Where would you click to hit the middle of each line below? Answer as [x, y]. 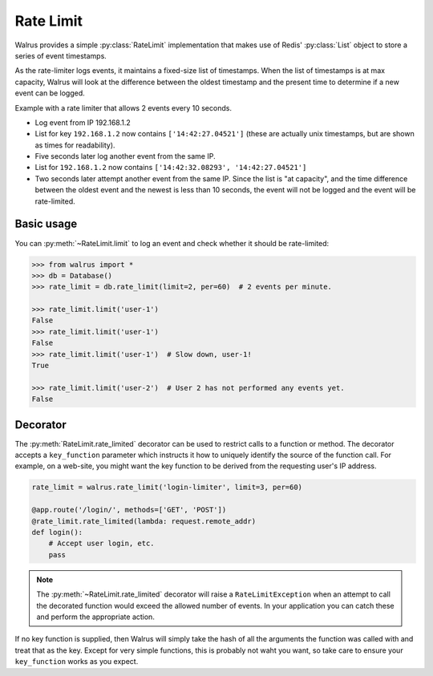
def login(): [57, 532]
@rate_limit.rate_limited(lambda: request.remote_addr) [144, 521]
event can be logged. [50, 93]
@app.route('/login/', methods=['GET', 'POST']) [129, 510]
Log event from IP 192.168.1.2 [83, 122]
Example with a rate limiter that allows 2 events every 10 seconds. [123, 107]
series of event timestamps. [61, 55]
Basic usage [46, 224]
